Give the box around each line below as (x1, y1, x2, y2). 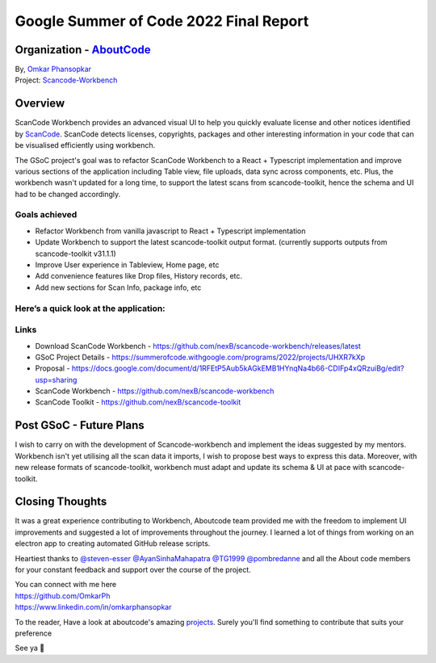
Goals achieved (15, 209, 78, 220)
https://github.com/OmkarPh (15, 590, 111, 601)
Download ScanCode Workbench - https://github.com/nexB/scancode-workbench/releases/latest (35, 341, 361, 350)
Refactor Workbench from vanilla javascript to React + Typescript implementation (35, 226, 306, 236)
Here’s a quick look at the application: (15, 303, 166, 314)
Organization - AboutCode (15, 43, 151, 57)
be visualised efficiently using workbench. (15, 141, 156, 150)
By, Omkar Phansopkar (15, 65, 92, 74)
